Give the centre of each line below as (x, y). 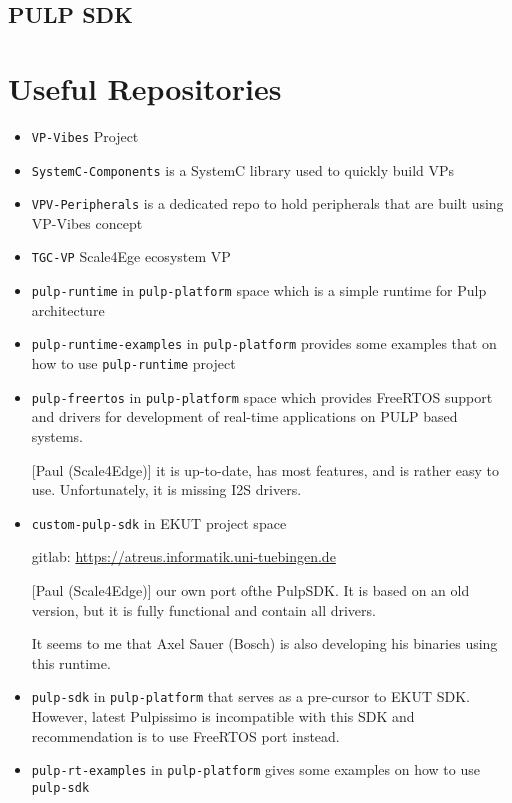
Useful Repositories (145, 87)
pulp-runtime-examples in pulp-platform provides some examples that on (264, 343)
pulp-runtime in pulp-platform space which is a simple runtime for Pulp (259, 290)
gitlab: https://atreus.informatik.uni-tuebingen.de (183, 556)
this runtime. (71, 662)
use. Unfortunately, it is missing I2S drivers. (166, 489)
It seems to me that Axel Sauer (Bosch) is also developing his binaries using (264, 643)
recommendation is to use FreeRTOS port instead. (185, 735)
